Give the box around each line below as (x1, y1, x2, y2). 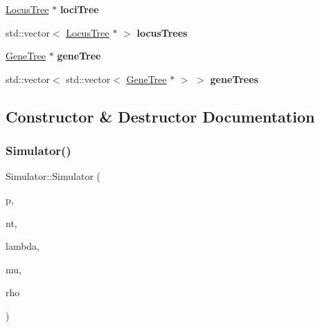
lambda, (6, 239, 40, 253)
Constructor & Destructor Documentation (6, 105, 315, 127)
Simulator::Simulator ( (6, 169, 101, 183)
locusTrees (136, 25, 188, 39)
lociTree (60, 2, 99, 16)
